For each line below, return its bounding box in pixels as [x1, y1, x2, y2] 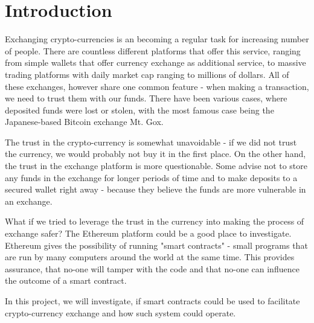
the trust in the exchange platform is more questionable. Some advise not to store [5, 159, 308, 172]
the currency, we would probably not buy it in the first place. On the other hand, [5, 147, 306, 160]
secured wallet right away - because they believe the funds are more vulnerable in [5, 183, 306, 196]
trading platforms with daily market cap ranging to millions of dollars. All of [5, 68, 289, 80]
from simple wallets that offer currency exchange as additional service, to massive [5, 56, 306, 69]
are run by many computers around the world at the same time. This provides [5, 251, 295, 263]
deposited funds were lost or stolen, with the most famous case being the [5, 103, 274, 116]
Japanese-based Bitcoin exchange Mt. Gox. [5, 115, 164, 128]
